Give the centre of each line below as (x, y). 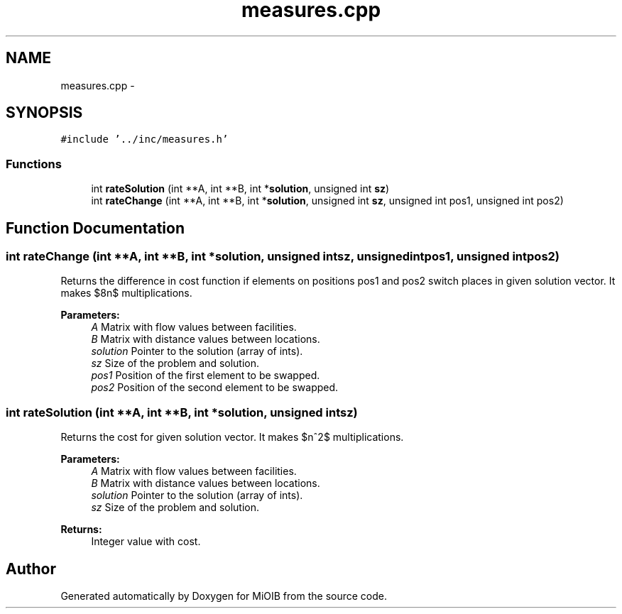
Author (31, 569)
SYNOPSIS (44, 113)
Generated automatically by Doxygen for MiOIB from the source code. (224, 596)
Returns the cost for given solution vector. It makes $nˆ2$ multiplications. (232, 437)
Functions (34, 164)
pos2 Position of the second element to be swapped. (215, 388)
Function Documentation (95, 228)
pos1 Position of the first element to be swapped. (206, 375)
